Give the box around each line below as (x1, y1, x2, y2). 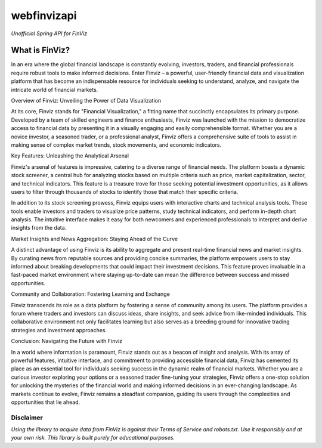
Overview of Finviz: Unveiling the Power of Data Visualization (11, 97, 161, 104)
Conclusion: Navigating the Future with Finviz (11, 338, 123, 345)
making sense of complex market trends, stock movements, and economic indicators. (11, 141, 222, 149)
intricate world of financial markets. (11, 86, 98, 93)
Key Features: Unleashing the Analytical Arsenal (11, 152, 129, 159)
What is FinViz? (11, 45, 70, 55)
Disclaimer (11, 413, 43, 422)
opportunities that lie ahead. (11, 398, 80, 406)
